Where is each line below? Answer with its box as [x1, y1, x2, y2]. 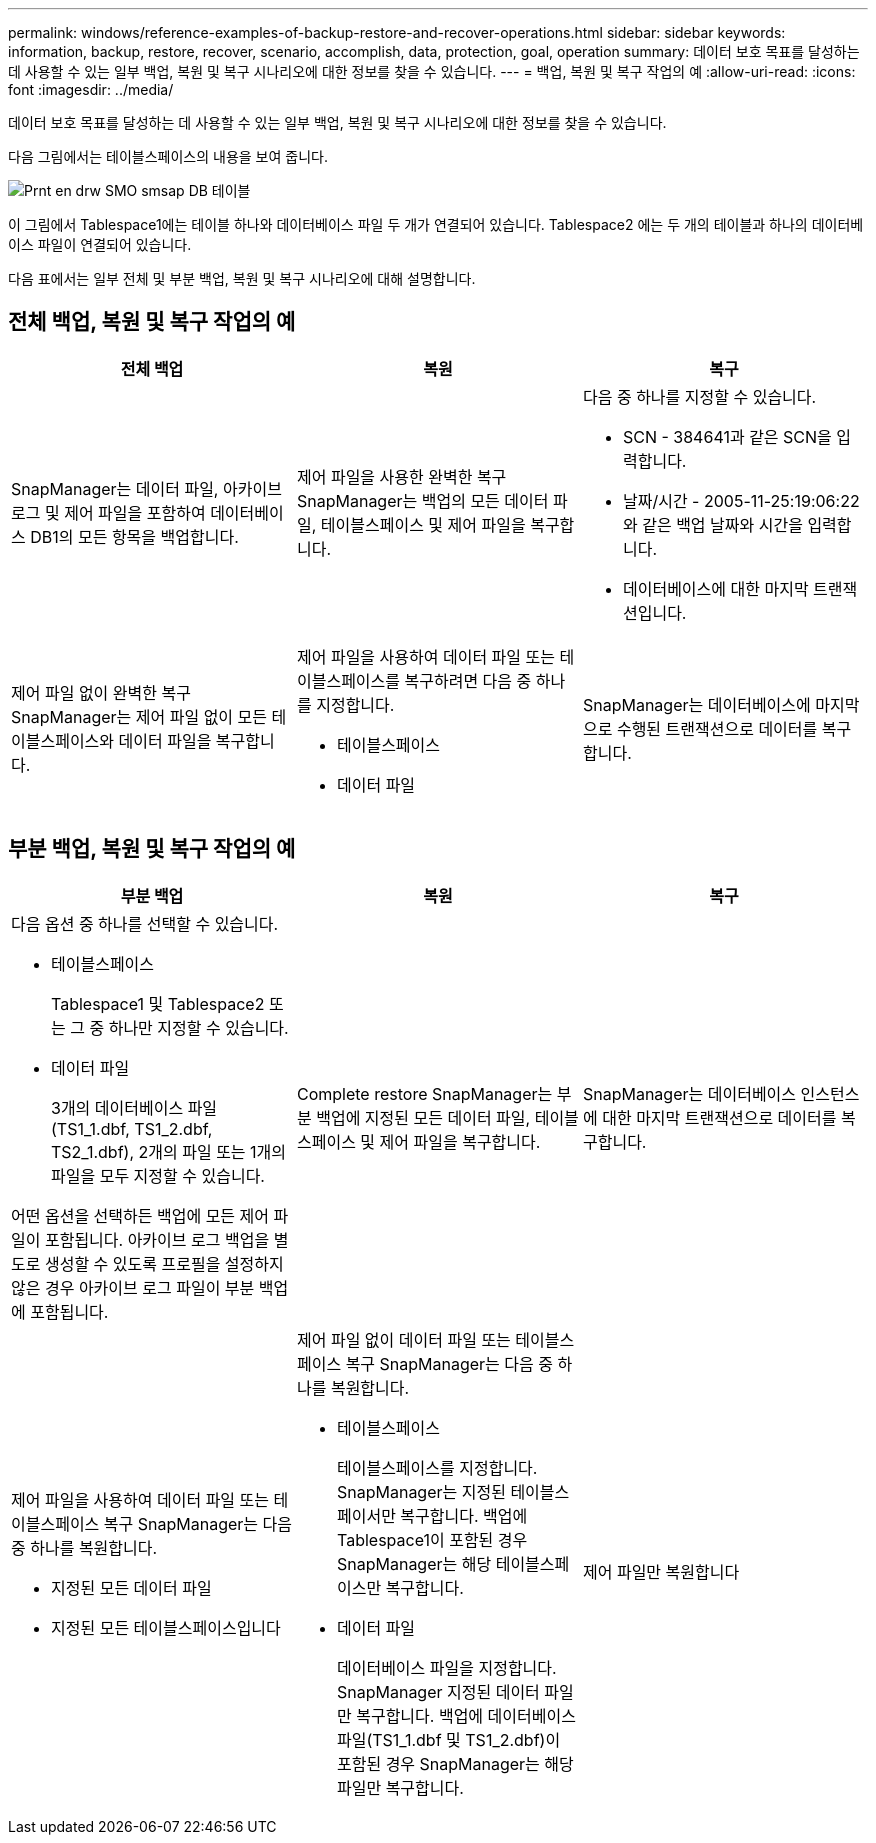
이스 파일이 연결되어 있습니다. [8, 236, 192, 253]
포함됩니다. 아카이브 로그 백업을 [44, 1229, 270, 1250]
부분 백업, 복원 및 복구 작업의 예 [8, 836, 296, 862]
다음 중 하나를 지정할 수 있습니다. [582, 386, 817, 407]
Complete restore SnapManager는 [296, 1083, 553, 1104]
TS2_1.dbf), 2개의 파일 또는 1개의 [51, 1141, 287, 1162]
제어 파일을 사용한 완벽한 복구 [296, 466, 507, 487]
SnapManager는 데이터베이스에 [582, 694, 811, 715]
